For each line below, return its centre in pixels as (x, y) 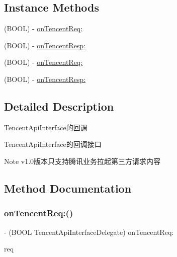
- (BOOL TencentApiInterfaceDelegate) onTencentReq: (89, 232)
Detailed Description (59, 106)
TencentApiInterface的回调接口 (53, 144)
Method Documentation (68, 188)
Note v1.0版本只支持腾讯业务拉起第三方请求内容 (82, 161)
